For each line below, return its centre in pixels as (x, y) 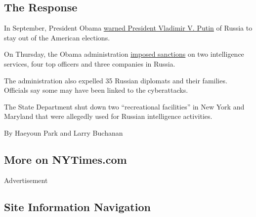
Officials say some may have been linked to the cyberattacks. (96, 90)
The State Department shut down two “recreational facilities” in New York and (124, 106)
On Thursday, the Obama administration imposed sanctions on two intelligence (124, 54)
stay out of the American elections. (57, 37)
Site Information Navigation (77, 206)
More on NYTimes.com (65, 159)
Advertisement (26, 180)
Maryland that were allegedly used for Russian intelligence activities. (108, 116)
